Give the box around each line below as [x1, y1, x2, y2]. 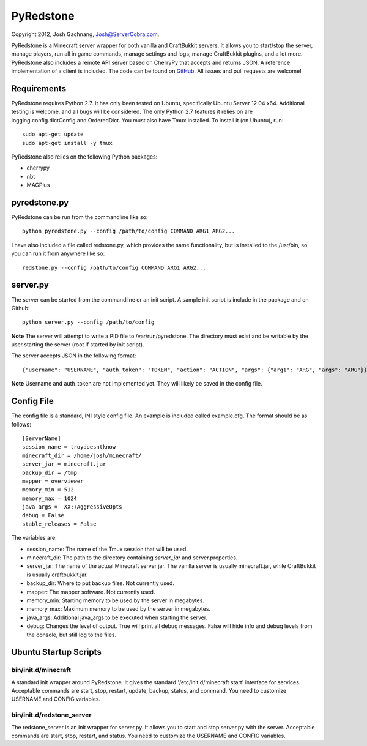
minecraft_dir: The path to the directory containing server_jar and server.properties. [26, 554, 238, 561]
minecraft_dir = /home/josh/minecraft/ [22, 452, 142, 459]
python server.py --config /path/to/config [22, 319, 155, 326]
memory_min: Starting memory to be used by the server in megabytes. [26, 597, 204, 604]
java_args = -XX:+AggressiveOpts [22, 504, 122, 510]
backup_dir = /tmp [22, 469, 78, 476]
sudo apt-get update [22, 131, 84, 138]
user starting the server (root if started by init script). [11, 341, 144, 348]
